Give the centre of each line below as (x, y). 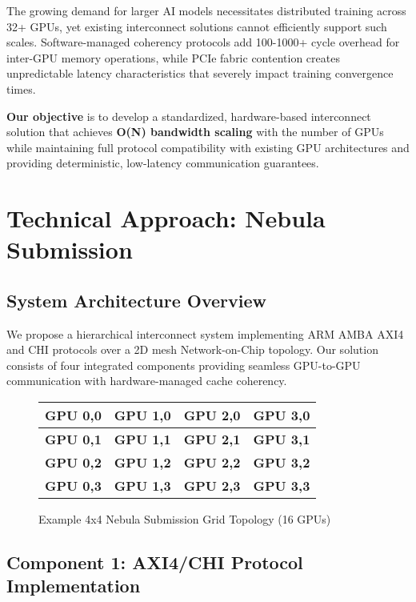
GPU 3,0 (282, 415)
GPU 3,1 (282, 439)
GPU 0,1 (73, 439)
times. (21, 88)
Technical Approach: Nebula (166, 218)
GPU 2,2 (212, 463)
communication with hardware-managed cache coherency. (147, 381)
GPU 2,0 (212, 415)
